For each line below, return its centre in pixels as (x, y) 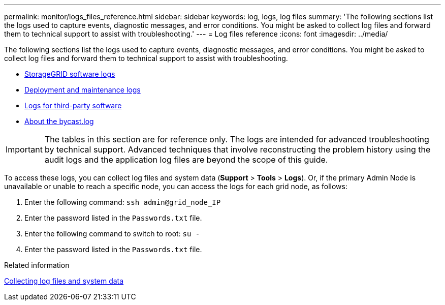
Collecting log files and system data (64, 281)
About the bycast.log (59, 121)
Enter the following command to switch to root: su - (112, 234)
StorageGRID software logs (70, 74)
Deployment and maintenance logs (83, 90)
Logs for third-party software (73, 105)
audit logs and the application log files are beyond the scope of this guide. (186, 160)
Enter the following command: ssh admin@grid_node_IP (123, 202)
